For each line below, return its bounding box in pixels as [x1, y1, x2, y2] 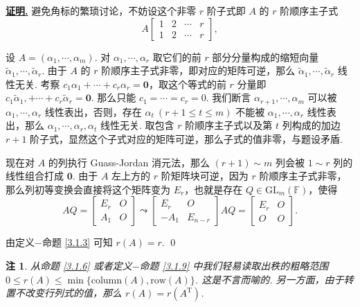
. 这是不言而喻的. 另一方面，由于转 [195, 272, 354, 286]
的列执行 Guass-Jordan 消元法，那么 [48, 155, 210, 169]
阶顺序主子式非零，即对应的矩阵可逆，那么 [101, 63, 296, 78]
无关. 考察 [15, 76, 60, 91]
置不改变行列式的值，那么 [6, 286, 122, 300]
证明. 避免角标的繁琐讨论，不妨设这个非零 [6, 3, 197, 17]
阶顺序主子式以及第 [185, 118, 273, 132]
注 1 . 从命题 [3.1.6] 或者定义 [6, 258, 132, 272]
